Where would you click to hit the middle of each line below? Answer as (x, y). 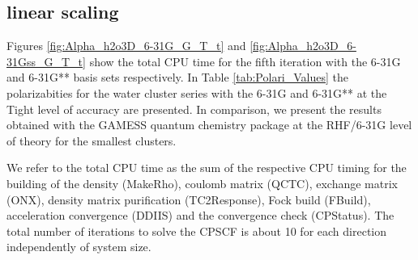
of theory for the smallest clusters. (92, 140)
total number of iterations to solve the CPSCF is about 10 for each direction (196, 231)
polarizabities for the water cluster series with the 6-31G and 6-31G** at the (197, 92)
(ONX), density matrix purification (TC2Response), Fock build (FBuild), (189, 199)
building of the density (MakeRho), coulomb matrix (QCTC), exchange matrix (202, 183)
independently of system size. (79, 247)
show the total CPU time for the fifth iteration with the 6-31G (245, 61)
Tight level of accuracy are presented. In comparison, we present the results (194, 109)
